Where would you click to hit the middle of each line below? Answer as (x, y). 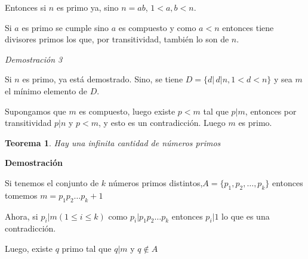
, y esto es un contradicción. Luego (162, 123)
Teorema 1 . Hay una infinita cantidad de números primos (113, 142)
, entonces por (271, 111)
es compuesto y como (157, 27)
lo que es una (246, 216)
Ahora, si (21, 216)
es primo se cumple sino (65, 27)
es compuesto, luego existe (127, 111)
